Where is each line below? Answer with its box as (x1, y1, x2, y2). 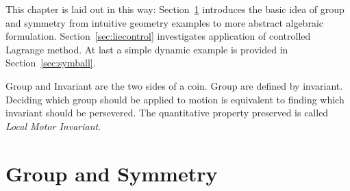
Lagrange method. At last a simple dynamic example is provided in (5, 42, 288, 56)
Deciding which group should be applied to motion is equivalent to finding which (5, 92, 345, 106)
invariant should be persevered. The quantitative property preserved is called (5, 105, 329, 120)
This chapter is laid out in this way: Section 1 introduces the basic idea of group (5, 2, 345, 16)
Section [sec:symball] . (5, 55, 96, 70)
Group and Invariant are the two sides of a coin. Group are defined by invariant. (5, 78, 343, 92)
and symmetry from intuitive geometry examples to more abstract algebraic (5, 15, 323, 29)
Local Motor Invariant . (5, 118, 101, 133)
